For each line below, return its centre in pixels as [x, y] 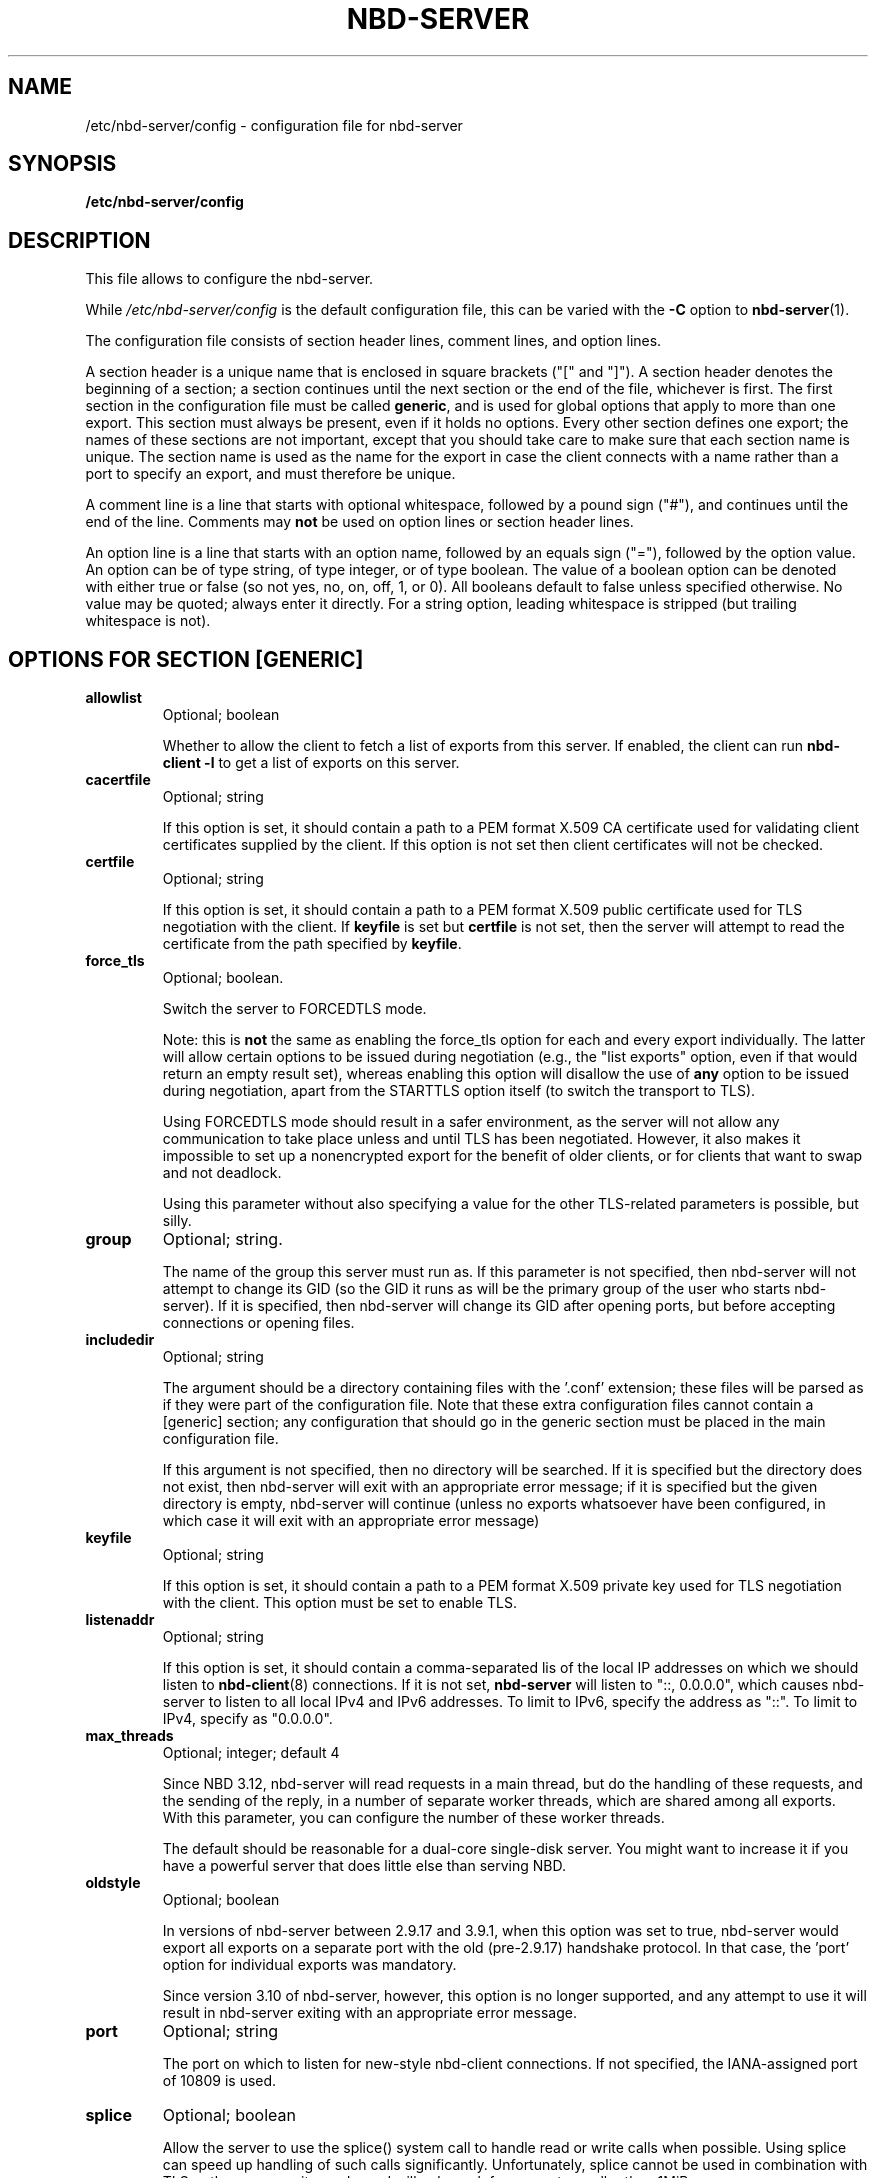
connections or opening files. [258, 1323]
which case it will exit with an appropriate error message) [351, 1521]
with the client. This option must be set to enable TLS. [340, 1603]
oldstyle [113, 1883]
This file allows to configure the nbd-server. [229, 279]
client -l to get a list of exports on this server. [311, 763]
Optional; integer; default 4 [251, 1753]
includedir [120, 1340]
